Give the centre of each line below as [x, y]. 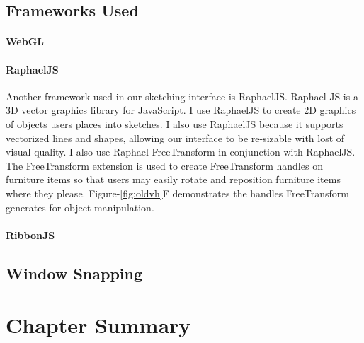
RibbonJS [30, 234]
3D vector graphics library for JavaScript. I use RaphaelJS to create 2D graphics [181, 110]
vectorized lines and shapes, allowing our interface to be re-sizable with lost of [175, 138]
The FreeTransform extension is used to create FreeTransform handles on [164, 165]
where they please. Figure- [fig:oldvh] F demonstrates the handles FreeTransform [178, 193]
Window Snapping [74, 273]
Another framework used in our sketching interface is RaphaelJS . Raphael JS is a [182, 96]
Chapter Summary [98, 325]
